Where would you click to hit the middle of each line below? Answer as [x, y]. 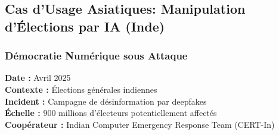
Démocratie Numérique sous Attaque [96, 56]
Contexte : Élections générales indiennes [81, 89]
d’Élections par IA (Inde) [85, 26]
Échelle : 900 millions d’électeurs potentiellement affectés [111, 113]
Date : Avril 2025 [38, 78]
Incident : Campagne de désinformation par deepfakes [106, 101]
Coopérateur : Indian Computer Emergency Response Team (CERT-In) [140, 124]
